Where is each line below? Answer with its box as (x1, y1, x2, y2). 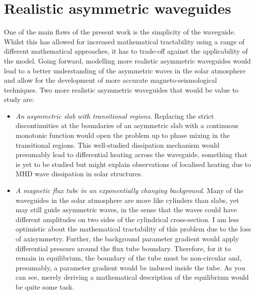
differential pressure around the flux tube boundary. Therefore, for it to (15, 243, 231, 253)
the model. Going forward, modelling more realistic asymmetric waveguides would (4, 55, 251, 66)
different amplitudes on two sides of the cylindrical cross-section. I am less (15, 214, 239, 224)
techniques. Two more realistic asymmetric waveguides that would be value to (4, 84, 239, 95)
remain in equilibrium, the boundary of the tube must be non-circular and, (15, 253, 242, 263)
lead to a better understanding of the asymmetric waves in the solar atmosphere (4, 65, 246, 75)
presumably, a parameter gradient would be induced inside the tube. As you (15, 262, 245, 272)
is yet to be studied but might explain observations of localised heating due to (15, 159, 251, 169)
